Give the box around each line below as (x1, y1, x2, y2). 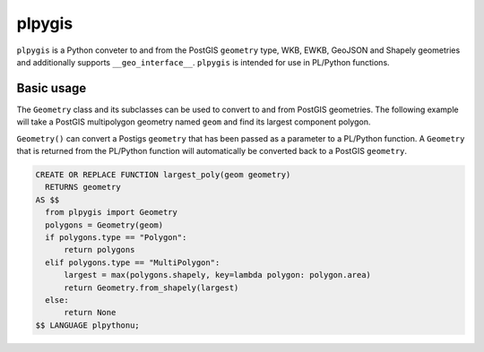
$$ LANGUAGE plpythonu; (35, 320, 141, 331)
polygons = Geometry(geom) (45, 219, 164, 230)
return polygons (64, 245, 135, 255)
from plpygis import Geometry (45, 207, 178, 218)
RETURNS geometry (45, 182, 121, 193)
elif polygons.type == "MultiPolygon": (45, 257, 220, 268)
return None (64, 307, 117, 318)
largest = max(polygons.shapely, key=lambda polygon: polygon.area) (64, 270, 372, 280)
